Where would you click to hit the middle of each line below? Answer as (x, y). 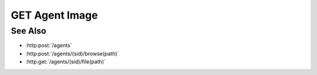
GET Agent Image (54, 15)
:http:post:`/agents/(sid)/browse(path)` (72, 53)
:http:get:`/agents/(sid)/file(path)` (65, 62)
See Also (28, 31)
